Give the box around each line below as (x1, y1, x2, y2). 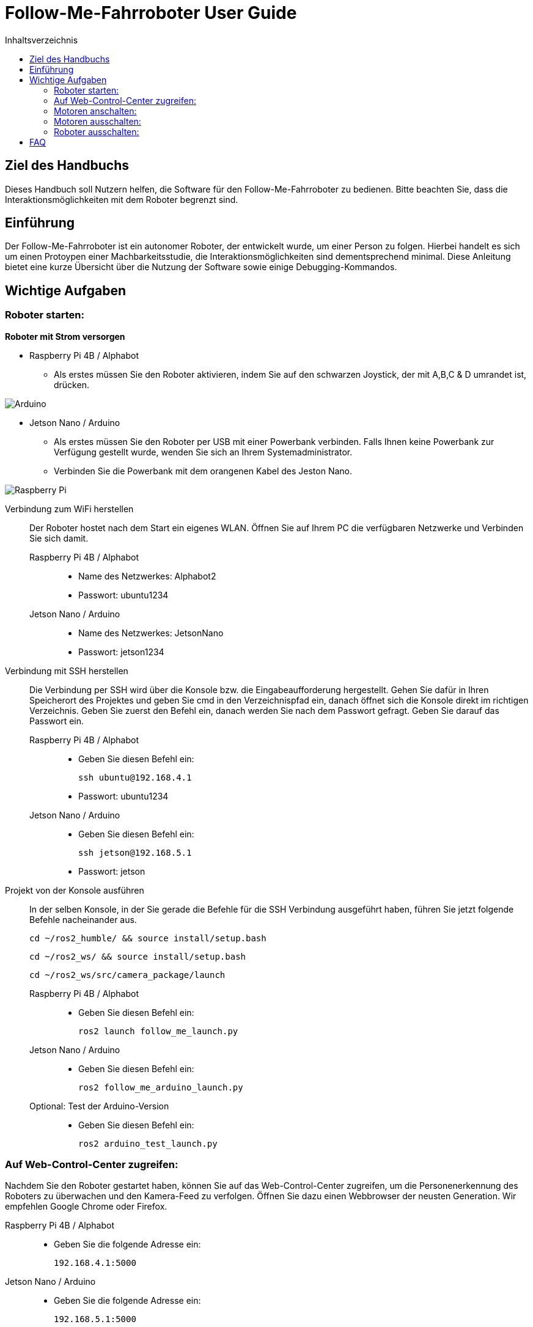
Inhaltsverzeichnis (5, 34, 78, 45)
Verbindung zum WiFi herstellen (5, 503, 134, 514)
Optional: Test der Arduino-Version (29, 1100, 169, 1111)
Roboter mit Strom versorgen (5, 331, 125, 342)
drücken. (54, 379, 89, 390)
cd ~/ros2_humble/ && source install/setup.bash (29, 933, 266, 943)
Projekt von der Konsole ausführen (5, 884, 144, 895)
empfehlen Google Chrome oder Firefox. (5, 1201, 167, 1212)
